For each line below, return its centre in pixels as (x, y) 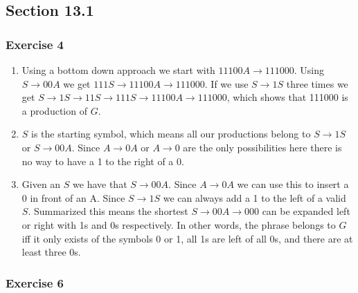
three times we (317, 83)
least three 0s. (51, 252)
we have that (100, 184)
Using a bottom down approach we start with (118, 70)
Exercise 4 (35, 44)
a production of (54, 110)
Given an (41, 184)
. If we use (226, 83)
